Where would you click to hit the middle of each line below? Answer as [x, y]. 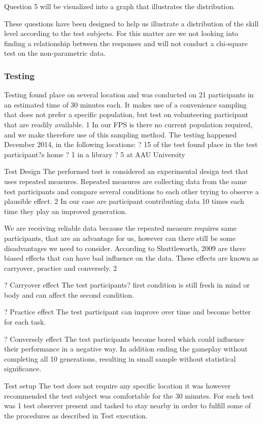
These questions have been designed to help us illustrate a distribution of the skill [131, 23]
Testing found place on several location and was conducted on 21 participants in [129, 95]
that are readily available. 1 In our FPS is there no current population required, [128, 124]
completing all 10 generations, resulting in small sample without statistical [120, 358]
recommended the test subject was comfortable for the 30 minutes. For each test [129, 395]
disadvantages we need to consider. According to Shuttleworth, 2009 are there [125, 248]
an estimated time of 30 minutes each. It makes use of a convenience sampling [125, 104]
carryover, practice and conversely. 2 [60, 268]
